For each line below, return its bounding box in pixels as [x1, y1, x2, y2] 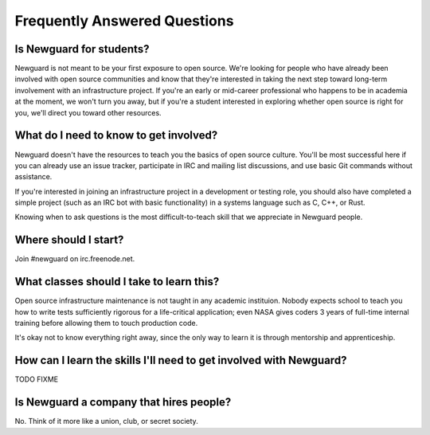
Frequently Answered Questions [14, 12, 234, 29]
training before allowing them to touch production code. [14, 319, 198, 328]
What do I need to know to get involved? [14, 128, 218, 143]
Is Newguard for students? [14, 42, 150, 56]
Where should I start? [14, 233, 124, 247]
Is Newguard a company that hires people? [14, 395, 232, 410]
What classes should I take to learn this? [14, 275, 220, 288]
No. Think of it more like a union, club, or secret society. [14, 417, 198, 426]
